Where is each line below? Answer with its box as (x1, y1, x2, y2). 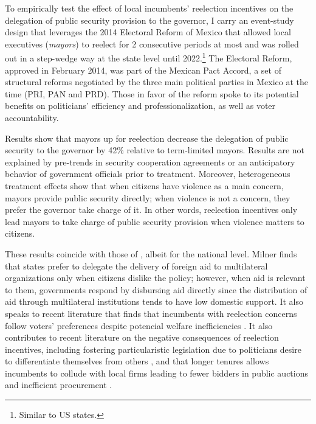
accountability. (5, 111, 59, 123)
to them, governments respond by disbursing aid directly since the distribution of (5, 283, 307, 296)
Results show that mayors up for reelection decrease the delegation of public (5, 131, 289, 144)
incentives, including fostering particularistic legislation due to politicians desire (5, 342, 301, 355)
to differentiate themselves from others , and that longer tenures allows (5, 355, 269, 367)
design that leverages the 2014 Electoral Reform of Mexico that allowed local (5, 26, 291, 38)
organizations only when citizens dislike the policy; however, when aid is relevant (5, 271, 306, 284)
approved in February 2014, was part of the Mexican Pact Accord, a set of (5, 63, 281, 76)
